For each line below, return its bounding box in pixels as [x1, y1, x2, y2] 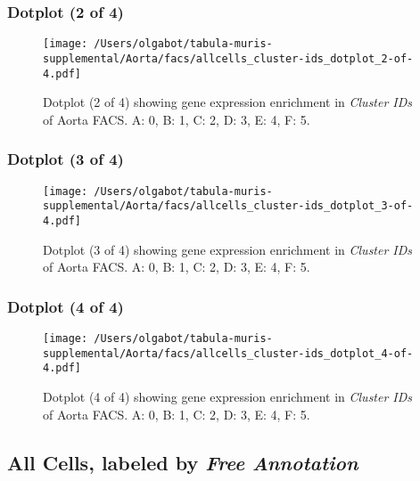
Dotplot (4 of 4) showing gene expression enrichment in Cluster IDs [43, 387, 413, 405]
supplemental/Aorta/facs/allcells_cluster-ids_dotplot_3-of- [43, 200, 414, 213]
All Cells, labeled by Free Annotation [7, 448, 358, 476]
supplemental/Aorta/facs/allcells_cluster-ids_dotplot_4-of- [43, 346, 414, 360]
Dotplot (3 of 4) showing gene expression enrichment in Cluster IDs [43, 240, 413, 258]
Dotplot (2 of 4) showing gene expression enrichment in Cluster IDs [43, 93, 413, 111]
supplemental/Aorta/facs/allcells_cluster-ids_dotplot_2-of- [43, 52, 414, 65]
